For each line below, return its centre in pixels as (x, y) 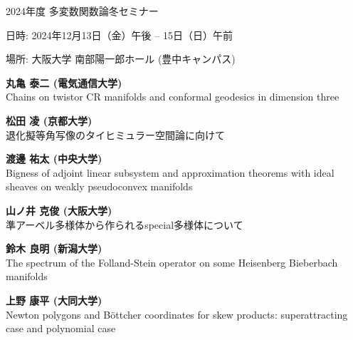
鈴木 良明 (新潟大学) (54, 248)
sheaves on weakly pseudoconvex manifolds (99, 186)
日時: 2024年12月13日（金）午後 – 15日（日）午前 (119, 35)
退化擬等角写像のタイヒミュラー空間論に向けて (115, 134)
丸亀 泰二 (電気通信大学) (64, 82)
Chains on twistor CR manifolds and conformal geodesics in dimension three (173, 97)
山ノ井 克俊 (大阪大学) (59, 210)
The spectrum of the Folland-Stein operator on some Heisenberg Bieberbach (172, 262)
